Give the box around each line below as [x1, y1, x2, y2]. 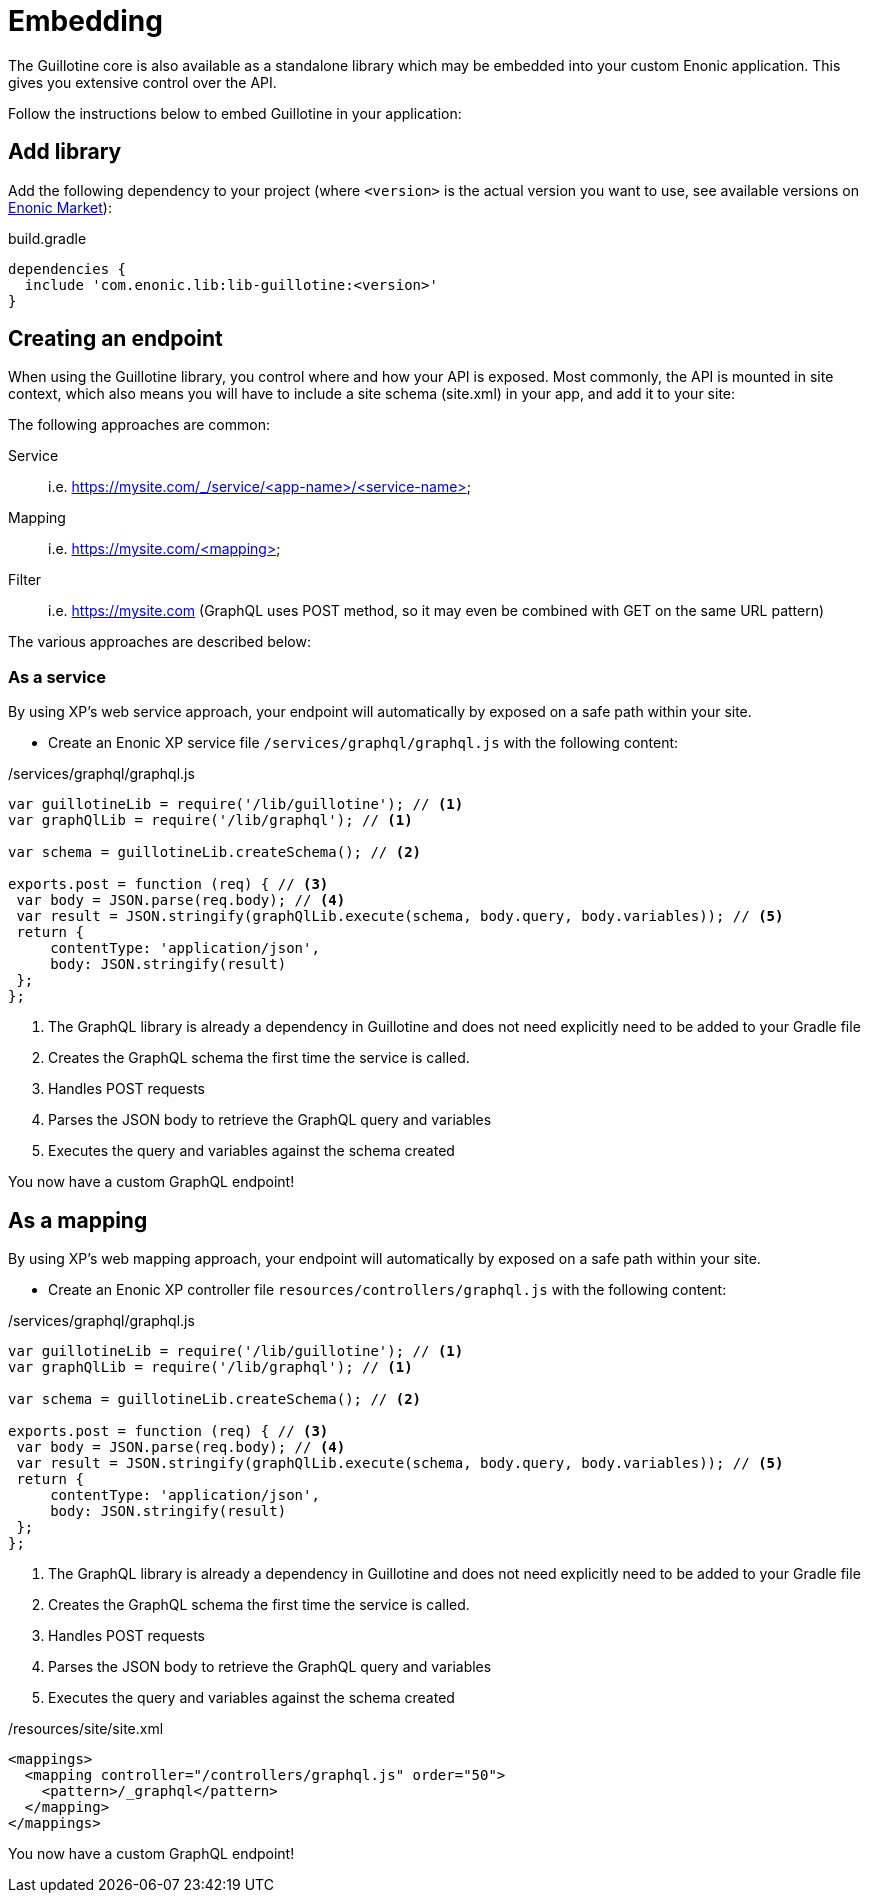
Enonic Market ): [8, 198, 112, 216]
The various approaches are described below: [8, 633, 311, 651]
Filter [8, 571, 42, 589]
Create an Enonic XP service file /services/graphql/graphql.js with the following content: [48, 734, 679, 752]
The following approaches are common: [8, 416, 270, 434]
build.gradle [8, 229, 87, 247]
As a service [8, 666, 106, 687]
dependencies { [8, 260, 127, 277]
